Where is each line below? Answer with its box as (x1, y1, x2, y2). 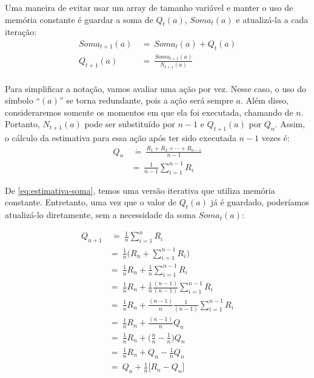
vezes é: (261, 131, 290, 144)
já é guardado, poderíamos (210, 196, 310, 208)
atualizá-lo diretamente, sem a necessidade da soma (5, 208, 196, 221)
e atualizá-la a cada (236, 13, 309, 25)
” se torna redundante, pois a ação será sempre (59, 94, 233, 107)
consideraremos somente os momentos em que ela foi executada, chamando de (5, 105, 293, 118)
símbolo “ (5, 94, 41, 107)
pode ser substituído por (84, 118, 175, 130)
